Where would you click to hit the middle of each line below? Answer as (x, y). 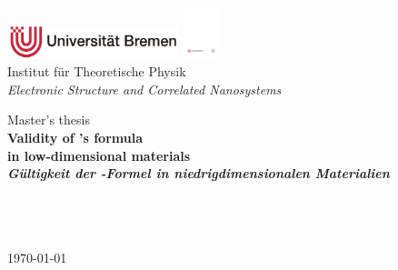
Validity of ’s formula (75, 138)
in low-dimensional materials (99, 155)
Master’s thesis (49, 120)
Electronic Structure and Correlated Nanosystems (144, 89)
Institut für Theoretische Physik (97, 71)
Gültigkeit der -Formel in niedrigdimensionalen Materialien (199, 173)
